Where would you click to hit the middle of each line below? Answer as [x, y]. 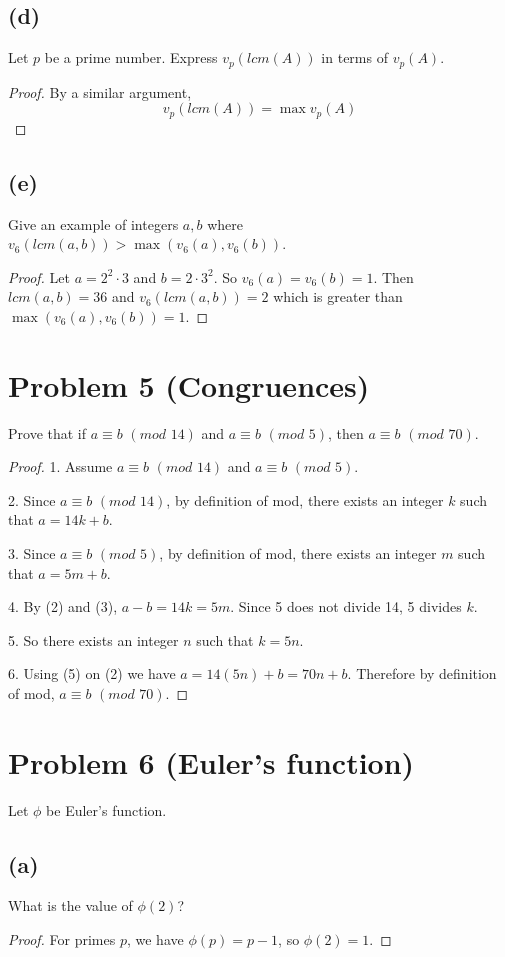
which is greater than [338, 296]
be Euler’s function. [106, 809]
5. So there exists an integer [93, 639]
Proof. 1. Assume [60, 466]
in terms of [354, 57]
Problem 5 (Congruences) [189, 384]
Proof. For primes [62, 939]
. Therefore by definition [422, 673]
